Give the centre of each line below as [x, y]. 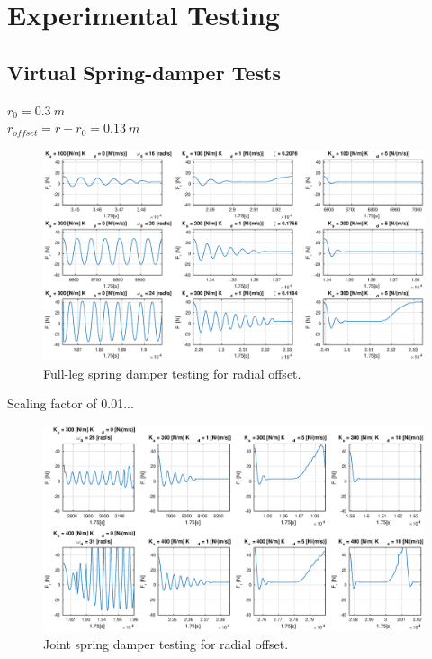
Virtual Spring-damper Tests [144, 72]
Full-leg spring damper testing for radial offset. [172, 373]
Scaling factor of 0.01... [71, 403]
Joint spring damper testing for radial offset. [166, 644]
